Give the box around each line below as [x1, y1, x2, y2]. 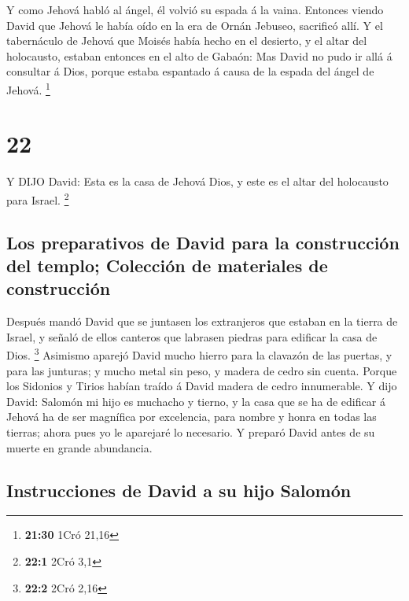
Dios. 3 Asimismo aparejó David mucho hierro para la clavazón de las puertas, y [6, 345, 392, 363]
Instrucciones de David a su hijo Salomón [6, 477, 352, 502]
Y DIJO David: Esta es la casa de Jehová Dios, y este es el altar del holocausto [6, 173, 389, 190]
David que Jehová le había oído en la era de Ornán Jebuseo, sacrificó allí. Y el [6, 17, 383, 33]
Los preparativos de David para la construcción [6, 230, 400, 254]
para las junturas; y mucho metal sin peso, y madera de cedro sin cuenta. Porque [6, 362, 397, 378]
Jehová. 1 [6, 79, 50, 98]
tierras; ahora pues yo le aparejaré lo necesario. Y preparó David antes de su [6, 423, 375, 440]
